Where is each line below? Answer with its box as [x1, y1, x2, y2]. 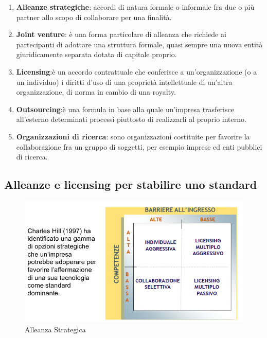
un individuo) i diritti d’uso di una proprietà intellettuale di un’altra [16, 76, 233, 87]
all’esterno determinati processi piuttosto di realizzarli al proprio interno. [16, 114, 246, 124]
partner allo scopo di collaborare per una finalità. [16, 11, 172, 22]
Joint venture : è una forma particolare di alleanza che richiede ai [16, 29, 226, 40]
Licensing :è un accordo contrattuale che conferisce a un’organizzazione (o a [16, 66, 257, 77]
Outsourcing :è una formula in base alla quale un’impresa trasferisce [16, 103, 234, 114]
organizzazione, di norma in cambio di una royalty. [16, 86, 176, 97]
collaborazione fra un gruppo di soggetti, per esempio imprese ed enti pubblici [16, 141, 262, 152]
